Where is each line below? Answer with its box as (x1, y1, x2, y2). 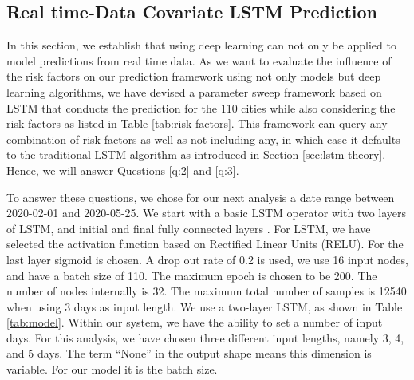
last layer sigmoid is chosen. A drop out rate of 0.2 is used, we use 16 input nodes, (6, 251, 408, 267)
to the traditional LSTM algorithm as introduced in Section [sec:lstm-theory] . (6, 146, 386, 163)
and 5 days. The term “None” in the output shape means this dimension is (6, 345, 372, 362)
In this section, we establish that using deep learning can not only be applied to (6, 37, 396, 53)
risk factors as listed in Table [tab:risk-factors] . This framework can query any (6, 115, 388, 132)
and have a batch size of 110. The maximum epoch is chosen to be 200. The (6, 267, 377, 283)
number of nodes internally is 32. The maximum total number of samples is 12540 (6, 283, 407, 299)
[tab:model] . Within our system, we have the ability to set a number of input (6, 314, 383, 331)
